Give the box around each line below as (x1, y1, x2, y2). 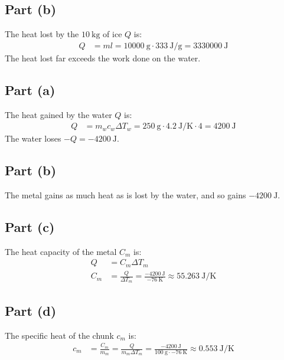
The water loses (5, 132, 61, 145)
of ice (103, 28, 122, 40)
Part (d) (5, 301, 57, 319)
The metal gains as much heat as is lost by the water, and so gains (5, 189, 246, 201)
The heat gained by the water (5, 108, 112, 120)
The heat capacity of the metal (5, 245, 117, 257)
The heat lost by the (5, 28, 79, 40)
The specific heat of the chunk (5, 329, 114, 341)
